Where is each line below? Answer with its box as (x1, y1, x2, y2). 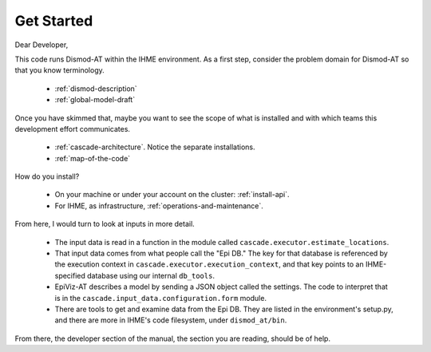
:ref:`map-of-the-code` (54, 153, 131, 163)
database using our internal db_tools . (86, 271, 215, 280)
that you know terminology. (14, 65, 105, 75)
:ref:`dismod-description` (54, 84, 137, 93)
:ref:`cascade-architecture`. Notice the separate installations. (54, 142, 255, 152)
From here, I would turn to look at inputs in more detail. (14, 220, 195, 229)
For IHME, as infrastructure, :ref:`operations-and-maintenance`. (54, 200, 263, 211)
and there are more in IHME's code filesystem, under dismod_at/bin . (54, 315, 287, 325)
